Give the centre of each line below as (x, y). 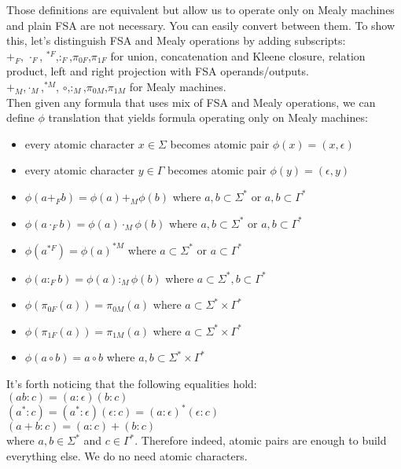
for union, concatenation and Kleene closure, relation (238, 55)
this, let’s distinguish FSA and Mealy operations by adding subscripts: (176, 40)
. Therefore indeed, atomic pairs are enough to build (261, 440)
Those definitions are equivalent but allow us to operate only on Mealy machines (200, 9)
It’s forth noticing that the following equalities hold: (132, 383)
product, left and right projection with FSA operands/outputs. (158, 71)
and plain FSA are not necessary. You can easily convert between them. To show (201, 25)
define (20, 117)
